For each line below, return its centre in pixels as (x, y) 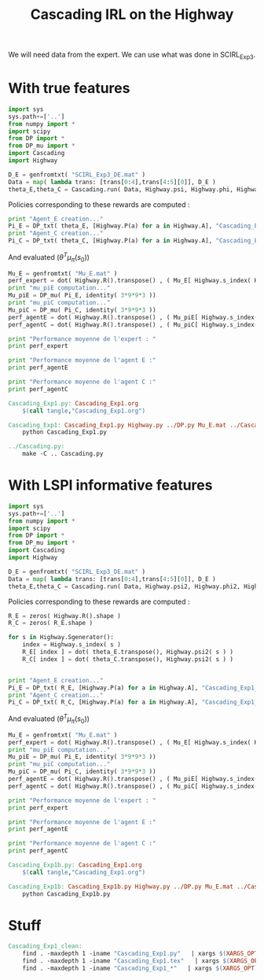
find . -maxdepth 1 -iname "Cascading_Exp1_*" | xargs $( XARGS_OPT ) (140, 969)
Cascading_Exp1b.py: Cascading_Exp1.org (75, 865)
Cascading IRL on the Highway (132, 15)
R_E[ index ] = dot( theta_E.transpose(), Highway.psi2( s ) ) (128, 652)
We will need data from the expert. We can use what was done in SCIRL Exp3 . (132, 55)
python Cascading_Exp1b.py (66, 894)
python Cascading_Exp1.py (65, 432)
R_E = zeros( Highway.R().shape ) (65, 616)
